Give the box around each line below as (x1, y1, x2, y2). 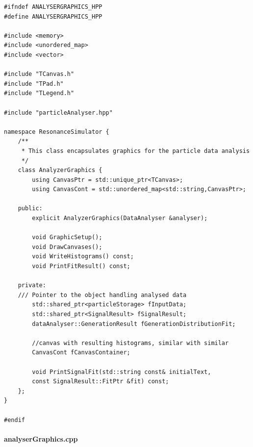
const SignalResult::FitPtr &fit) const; (32, 378, 169, 385)
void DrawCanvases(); (32, 243, 102, 250)
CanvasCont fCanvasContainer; (32, 349, 130, 356)
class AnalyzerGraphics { (18, 167, 102, 174)
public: (18, 205, 43, 212)
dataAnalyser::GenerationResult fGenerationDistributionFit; (32, 320, 236, 327)
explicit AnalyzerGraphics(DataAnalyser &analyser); (32, 215, 208, 222)
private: (18, 282, 46, 289)
